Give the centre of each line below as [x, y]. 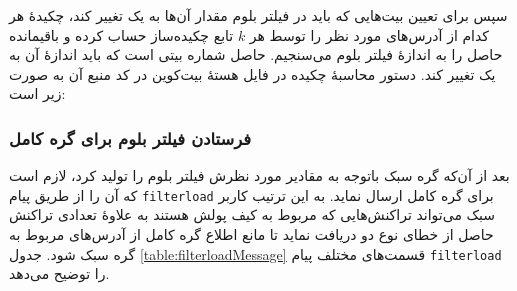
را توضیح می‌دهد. [59, 273]
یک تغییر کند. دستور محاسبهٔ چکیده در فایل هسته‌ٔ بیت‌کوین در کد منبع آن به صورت [252, 73]
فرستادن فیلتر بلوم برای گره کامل [130, 137]
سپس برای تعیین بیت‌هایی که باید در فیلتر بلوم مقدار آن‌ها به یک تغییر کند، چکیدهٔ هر [258, 15]
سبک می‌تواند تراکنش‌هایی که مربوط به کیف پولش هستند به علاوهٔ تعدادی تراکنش [252, 214]
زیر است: [37, 93]
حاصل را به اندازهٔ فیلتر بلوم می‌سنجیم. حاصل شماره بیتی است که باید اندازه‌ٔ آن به [256, 54]
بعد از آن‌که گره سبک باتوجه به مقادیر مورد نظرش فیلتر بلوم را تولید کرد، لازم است [259, 175]
